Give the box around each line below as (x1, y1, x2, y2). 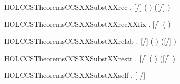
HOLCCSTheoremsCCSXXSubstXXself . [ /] (4, 70, 146, 80)
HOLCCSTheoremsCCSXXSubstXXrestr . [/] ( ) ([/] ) (4, 52, 175, 63)
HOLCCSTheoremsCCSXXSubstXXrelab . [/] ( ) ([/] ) (4, 36, 177, 46)
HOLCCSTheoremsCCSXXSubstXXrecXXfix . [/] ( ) (4, 18, 171, 29)
